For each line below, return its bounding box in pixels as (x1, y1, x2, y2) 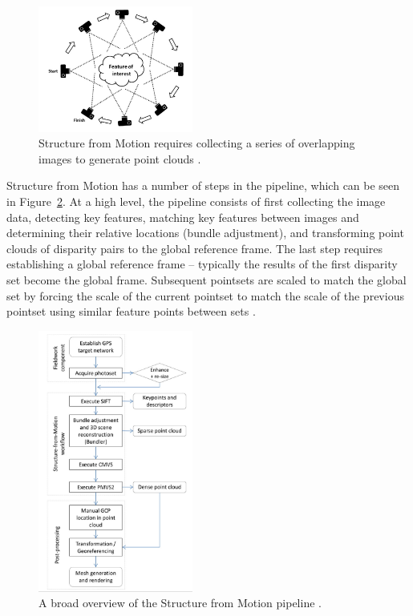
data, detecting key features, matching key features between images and (6, 208, 359, 225)
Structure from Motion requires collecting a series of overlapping (38, 135, 355, 151)
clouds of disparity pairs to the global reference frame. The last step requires (6, 240, 383, 256)
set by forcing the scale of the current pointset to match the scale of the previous (6, 287, 404, 304)
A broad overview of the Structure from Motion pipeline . (38, 594, 322, 611)
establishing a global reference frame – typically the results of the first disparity (6, 256, 398, 272)
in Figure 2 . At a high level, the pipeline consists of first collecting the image (6, 192, 386, 209)
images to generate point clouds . (38, 150, 201, 167)
